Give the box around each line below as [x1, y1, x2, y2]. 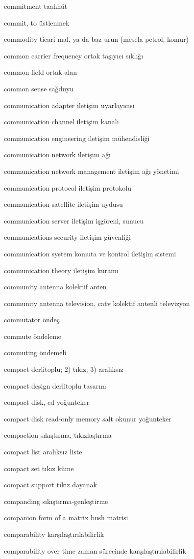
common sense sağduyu [4, 83, 74, 93]
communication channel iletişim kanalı [4, 116, 119, 127]
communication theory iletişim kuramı [4, 265, 119, 275]
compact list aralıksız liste [4, 447, 82, 457]
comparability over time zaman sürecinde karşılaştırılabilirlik [4, 545, 186, 556]
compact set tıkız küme [4, 463, 74, 473]
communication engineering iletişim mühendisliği [4, 133, 150, 143]
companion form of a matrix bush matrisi [4, 512, 128, 523]
